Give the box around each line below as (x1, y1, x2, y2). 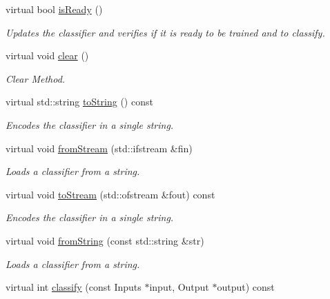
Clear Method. (6, 71, 66, 85)
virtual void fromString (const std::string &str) (6, 233, 204, 247)
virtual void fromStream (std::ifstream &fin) (6, 141, 193, 155)
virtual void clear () (6, 48, 89, 63)
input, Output (149, 280, 209, 294)
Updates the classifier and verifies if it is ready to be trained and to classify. (6, 25, 325, 39)
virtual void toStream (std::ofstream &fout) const (6, 187, 215, 201)
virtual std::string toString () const (6, 94, 153, 109)
